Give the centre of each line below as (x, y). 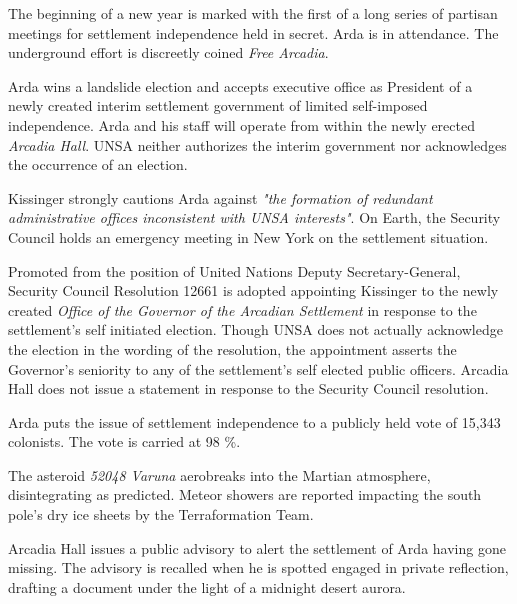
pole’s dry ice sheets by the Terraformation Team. (161, 514)
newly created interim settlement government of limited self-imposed (218, 105)
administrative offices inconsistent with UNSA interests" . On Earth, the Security (254, 217)
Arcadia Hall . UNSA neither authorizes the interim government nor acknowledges (257, 144)
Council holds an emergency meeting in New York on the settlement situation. (248, 236)
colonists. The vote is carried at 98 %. (124, 441)
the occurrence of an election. (98, 164)
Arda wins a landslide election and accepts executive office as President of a (240, 85)
